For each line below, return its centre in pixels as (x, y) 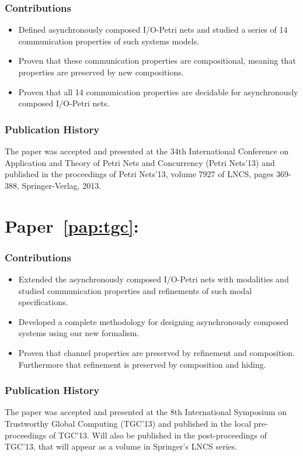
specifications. (43, 302)
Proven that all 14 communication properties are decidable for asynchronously (158, 91)
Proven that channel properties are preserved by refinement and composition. (157, 352)
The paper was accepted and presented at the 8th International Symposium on (146, 412)
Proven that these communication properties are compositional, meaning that (157, 61)
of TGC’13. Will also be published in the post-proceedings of (158, 435)
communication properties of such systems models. (109, 41)
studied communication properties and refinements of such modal (135, 290)
